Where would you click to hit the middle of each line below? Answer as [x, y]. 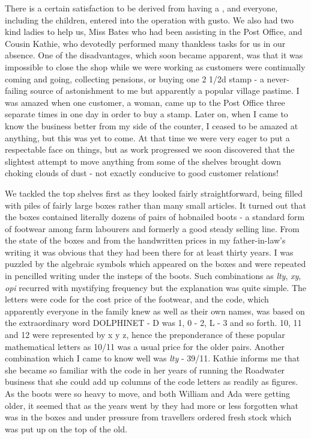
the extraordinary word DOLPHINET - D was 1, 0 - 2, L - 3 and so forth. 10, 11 [153, 323]
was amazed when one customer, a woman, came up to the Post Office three [145, 102]
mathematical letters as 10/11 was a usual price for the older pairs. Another [145, 346]
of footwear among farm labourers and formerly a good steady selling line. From [152, 228]
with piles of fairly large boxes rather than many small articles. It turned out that [155, 205]
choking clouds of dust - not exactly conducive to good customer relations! [142, 173]
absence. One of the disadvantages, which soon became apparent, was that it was [154, 55]
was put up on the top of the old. [66, 428]
